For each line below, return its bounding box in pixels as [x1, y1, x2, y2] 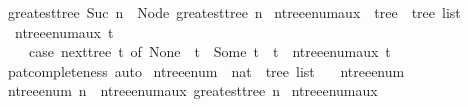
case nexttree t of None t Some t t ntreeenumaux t [28, 41, 391, 62]
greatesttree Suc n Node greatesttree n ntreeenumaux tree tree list [7, 2, 461, 22]
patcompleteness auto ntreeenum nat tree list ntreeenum [7, 60, 405, 81]
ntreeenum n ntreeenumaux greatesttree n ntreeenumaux [7, 80, 378, 101]
